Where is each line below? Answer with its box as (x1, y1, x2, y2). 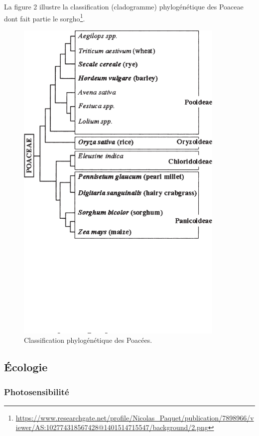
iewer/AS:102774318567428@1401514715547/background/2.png (15, 422, 208, 433)
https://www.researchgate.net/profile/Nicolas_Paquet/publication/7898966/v (15, 412, 254, 423)
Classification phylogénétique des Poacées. (24, 335, 152, 345)
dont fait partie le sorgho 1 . (4, 11, 85, 23)
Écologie (4, 359, 48, 375)
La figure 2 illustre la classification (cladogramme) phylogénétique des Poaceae (4, 1, 244, 11)
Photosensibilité (4, 385, 69, 398)
